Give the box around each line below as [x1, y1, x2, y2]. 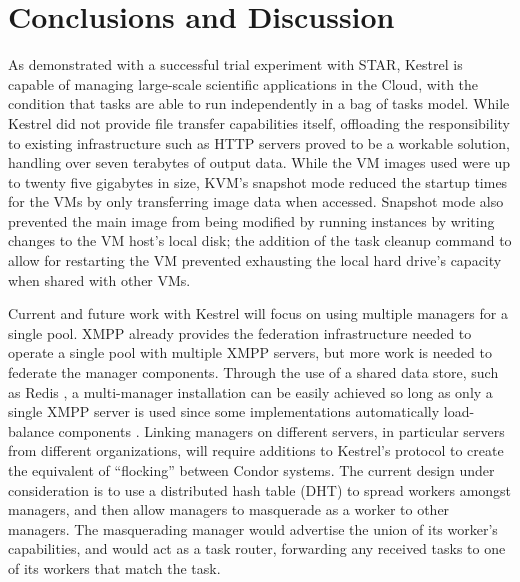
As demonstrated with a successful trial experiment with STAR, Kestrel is [8, 54, 463, 75]
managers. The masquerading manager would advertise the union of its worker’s [8, 518, 498, 539]
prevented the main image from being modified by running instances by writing [8, 210, 495, 231]
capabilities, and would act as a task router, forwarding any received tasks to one [8, 538, 506, 559]
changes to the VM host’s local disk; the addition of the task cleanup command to [8, 230, 512, 251]
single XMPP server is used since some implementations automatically [8, 401, 440, 422]
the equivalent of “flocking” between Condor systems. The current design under [8, 460, 495, 480]
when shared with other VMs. [8, 269, 191, 290]
